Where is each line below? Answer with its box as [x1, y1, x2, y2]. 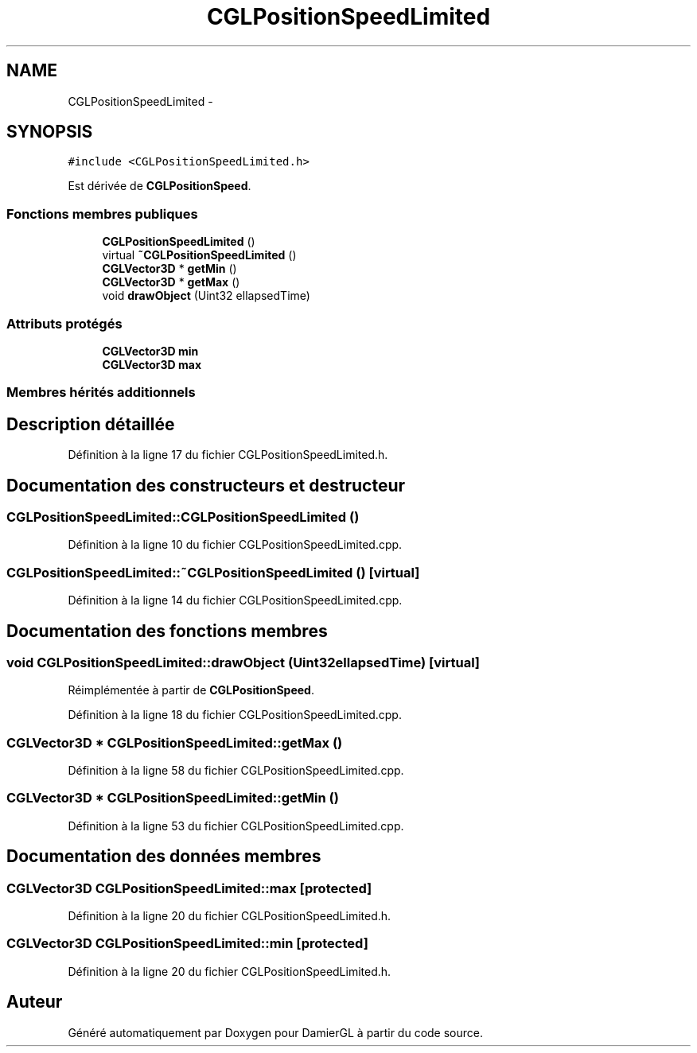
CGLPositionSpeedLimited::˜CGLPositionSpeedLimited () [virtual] [6, 564, 420, 581]
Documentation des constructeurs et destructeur [6, 475, 406, 495]
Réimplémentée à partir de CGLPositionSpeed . [68, 683, 314, 697]
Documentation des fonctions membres [6, 620, 328, 641]
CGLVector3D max [102, 357, 202, 371]
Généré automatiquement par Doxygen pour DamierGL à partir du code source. [68, 1025, 484, 1039]
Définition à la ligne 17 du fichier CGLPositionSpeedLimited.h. [68, 448, 388, 462]
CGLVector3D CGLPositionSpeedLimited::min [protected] [6, 935, 368, 952]
